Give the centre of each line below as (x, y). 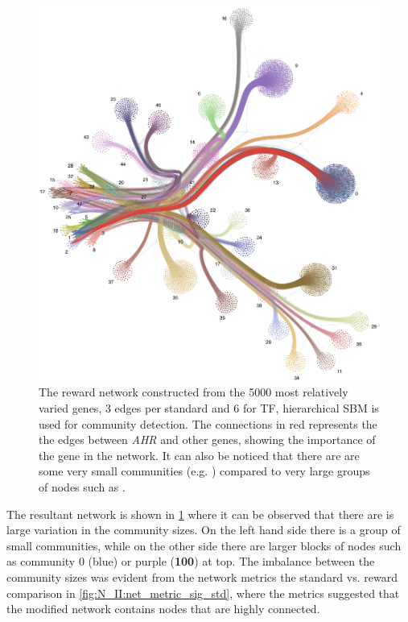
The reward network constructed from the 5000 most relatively (194, 392)
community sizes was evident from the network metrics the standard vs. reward (202, 577)
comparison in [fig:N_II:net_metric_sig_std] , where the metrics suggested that (203, 593)
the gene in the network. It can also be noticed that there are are (199, 455)
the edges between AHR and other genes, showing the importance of (207, 440)
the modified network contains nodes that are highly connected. (163, 609)
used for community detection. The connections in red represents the (208, 423)
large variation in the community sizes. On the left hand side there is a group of (204, 530)
